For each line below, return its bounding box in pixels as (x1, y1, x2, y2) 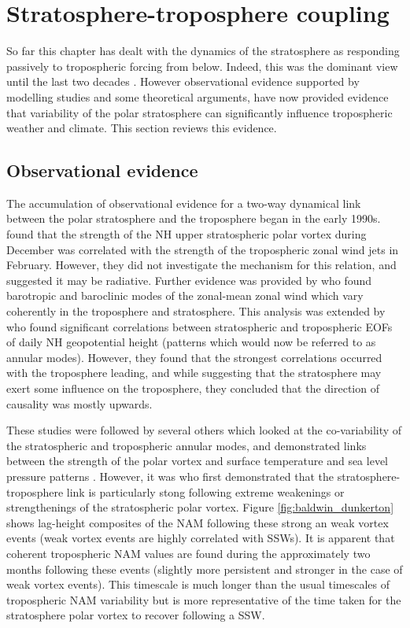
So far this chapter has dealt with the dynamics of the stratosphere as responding (6, 42, 400, 59)
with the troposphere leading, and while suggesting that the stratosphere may (6, 364, 382, 381)
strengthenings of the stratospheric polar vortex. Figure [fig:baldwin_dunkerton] (6, 499, 394, 515)
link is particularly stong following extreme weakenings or (66, 483, 345, 500)
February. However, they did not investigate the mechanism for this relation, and (6, 257, 397, 273)
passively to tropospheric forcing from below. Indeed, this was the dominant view (6, 57, 398, 74)
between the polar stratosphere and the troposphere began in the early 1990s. (6, 210, 381, 227)
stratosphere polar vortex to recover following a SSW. (6, 607, 265, 623)
